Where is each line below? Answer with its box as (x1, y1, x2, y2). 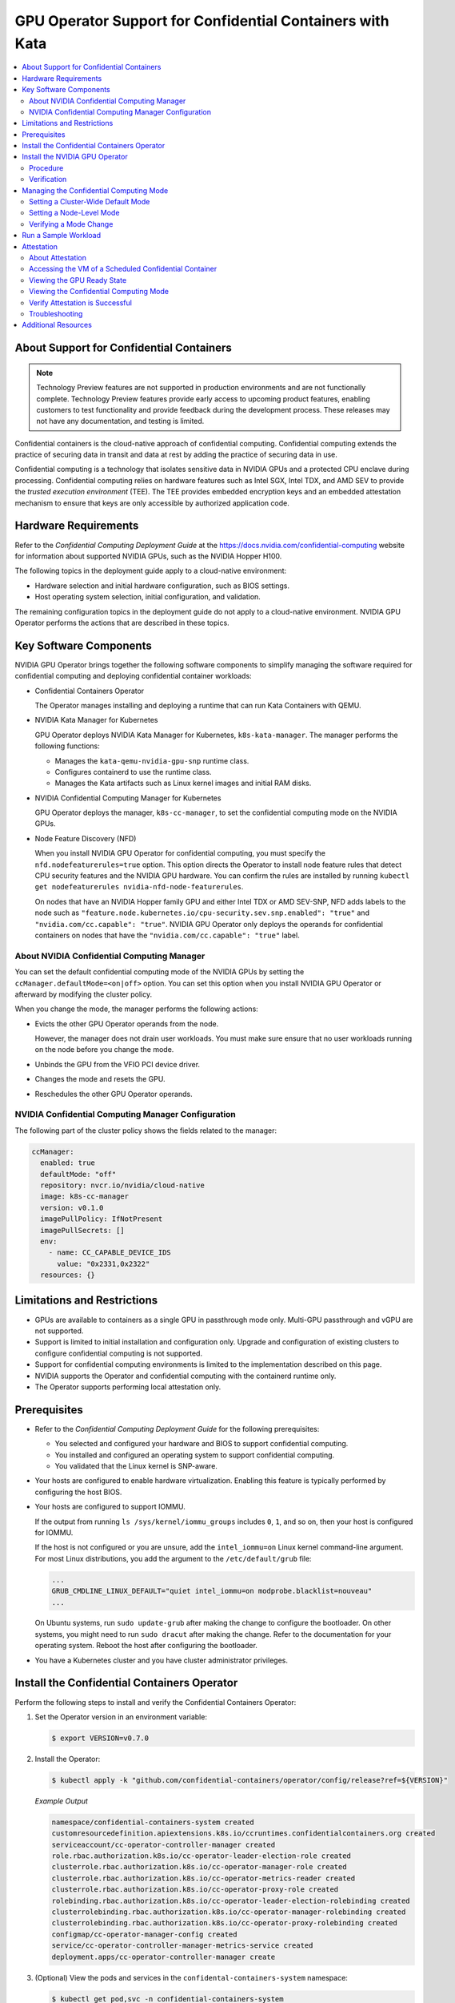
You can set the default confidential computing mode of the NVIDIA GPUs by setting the (14, 967, 305, 977)
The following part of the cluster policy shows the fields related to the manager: (14, 1126, 277, 1135)
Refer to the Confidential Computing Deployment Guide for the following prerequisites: (34, 1424, 320, 1433)
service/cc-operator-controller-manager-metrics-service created (51, 1941, 313, 1950)
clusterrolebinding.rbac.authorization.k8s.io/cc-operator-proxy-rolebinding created (51, 1919, 397, 1928)
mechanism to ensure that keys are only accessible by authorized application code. (14, 498, 289, 508)
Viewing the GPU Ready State (29, 275, 127, 284)
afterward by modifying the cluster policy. (14, 989, 152, 999)
